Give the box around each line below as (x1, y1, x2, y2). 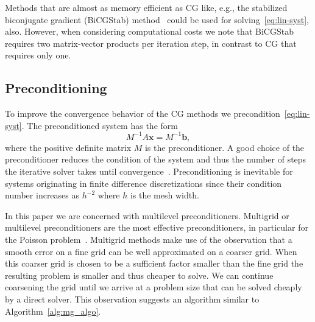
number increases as (5, 189, 80, 201)
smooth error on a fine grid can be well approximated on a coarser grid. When (5, 245, 297, 257)
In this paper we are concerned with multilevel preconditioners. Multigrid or (5, 209, 289, 222)
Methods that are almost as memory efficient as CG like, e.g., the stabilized (5, 1, 288, 13)
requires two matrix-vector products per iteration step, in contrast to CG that (5, 37, 297, 49)
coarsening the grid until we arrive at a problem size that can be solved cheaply (5, 281, 302, 293)
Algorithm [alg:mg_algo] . (5, 304, 101, 317)
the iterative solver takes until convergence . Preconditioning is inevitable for (5, 165, 293, 178)
